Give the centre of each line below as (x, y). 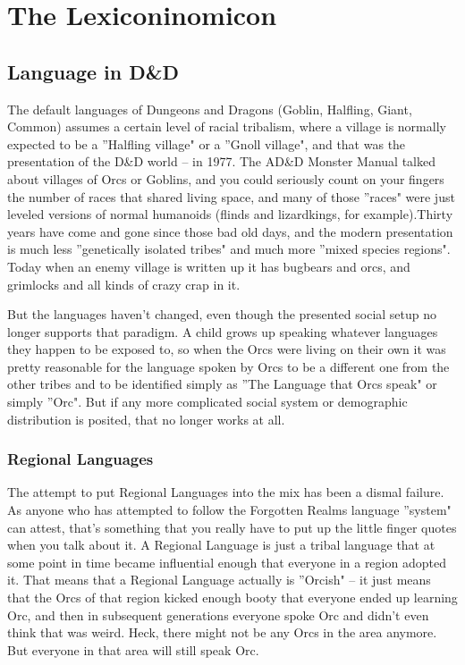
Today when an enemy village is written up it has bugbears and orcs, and (209, 266)
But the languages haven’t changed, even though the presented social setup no (222, 314)
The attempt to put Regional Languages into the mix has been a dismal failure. (226, 492)
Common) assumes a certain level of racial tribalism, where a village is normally (227, 126)
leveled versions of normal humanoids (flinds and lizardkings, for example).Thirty (230, 214)
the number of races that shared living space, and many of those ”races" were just (231, 196)
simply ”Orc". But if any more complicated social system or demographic (207, 402)
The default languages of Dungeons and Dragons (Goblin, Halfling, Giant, (210, 109)
